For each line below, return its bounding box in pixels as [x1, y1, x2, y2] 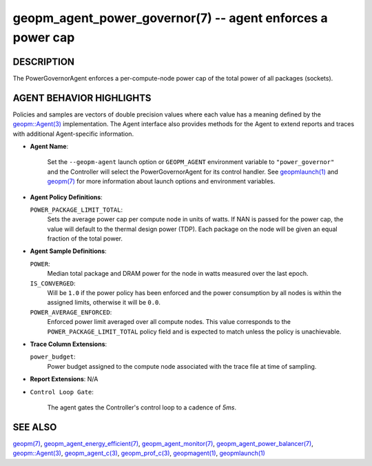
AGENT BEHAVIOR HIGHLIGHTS [12, 92, 152, 103]
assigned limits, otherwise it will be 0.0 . [47, 298, 161, 307]
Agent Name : [30, 142, 69, 150]
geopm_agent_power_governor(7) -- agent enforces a [12, 10, 328, 26]
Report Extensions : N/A [30, 375, 99, 383]
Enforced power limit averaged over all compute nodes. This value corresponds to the [47, 318, 291, 326]
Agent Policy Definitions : [30, 193, 103, 201]
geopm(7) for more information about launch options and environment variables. [47, 177, 276, 185]
